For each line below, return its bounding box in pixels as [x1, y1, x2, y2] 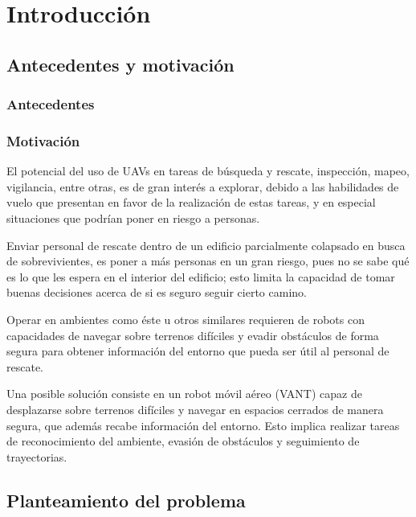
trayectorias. [6, 448, 67, 465]
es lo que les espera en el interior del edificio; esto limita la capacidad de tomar [6, 268, 395, 285]
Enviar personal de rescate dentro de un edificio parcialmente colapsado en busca [6, 236, 406, 253]
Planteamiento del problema [6, 487, 246, 512]
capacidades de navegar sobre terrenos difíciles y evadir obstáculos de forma [6, 326, 379, 343]
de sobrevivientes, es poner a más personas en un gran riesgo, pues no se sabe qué [6, 252, 410, 269]
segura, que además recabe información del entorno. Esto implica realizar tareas [6, 416, 400, 433]
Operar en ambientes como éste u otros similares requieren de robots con [6, 310, 365, 327]
